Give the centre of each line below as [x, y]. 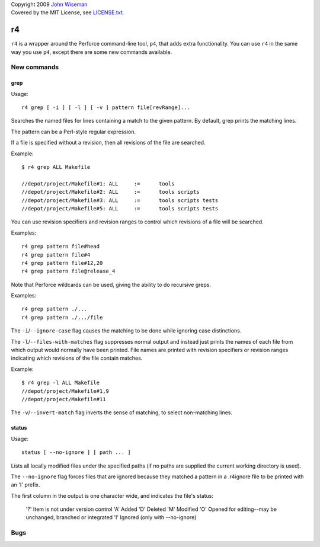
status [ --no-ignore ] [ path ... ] [76, 452]
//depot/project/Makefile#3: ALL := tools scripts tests [120, 200]
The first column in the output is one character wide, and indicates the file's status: [112, 495]
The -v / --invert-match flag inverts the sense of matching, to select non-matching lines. [121, 412]
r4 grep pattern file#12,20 [62, 263]
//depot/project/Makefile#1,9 [65, 391]
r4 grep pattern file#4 [56, 255]
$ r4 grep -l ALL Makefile [61, 383]
